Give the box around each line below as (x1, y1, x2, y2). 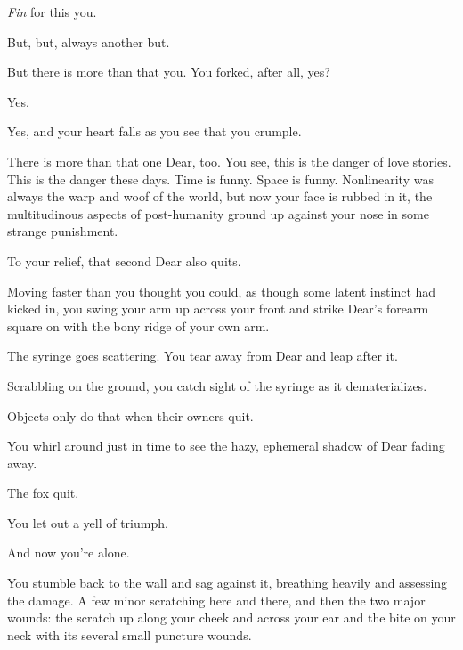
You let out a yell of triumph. (7, 513, 168, 532)
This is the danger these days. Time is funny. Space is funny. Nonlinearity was (7, 169, 434, 188)
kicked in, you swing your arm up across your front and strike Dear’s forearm (7, 299, 429, 318)
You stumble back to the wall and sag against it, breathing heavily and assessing (7, 573, 448, 592)
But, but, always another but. (7, 32, 170, 51)
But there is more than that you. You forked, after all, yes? (7, 62, 330, 81)
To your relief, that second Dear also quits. (7, 251, 241, 270)
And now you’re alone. (7, 543, 130, 562)
